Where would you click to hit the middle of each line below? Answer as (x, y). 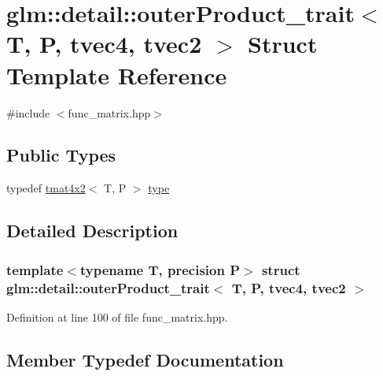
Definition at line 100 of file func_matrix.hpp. (117, 316)
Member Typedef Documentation (145, 359)
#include (28, 112)
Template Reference (117, 74)
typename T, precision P (160, 269)
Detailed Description (92, 231)
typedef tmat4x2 (46, 188)
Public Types (61, 155)
